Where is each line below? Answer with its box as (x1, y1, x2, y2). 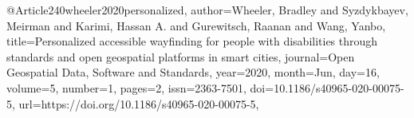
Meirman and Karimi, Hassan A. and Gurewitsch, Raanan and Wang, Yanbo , (6, 17, 386, 33)
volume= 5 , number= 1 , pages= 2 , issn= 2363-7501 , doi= (6, 79, 274, 96)
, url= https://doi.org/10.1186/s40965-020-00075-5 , (12, 95, 259, 112)
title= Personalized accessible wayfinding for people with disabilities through (6, 33, 378, 49)
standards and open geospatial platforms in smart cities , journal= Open (6, 48, 355, 65)
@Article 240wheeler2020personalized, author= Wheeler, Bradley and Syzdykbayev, (6, 2, 408, 18)
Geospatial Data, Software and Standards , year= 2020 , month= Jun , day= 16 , (6, 64, 380, 81)
